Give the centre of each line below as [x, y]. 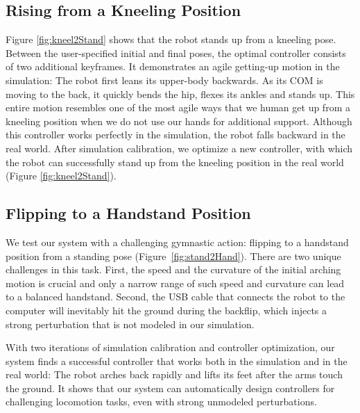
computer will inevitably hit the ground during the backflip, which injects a [166, 310]
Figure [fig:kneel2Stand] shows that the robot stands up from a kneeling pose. [171, 39]
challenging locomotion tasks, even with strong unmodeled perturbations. [161, 402]
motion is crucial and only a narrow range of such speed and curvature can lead [175, 283]
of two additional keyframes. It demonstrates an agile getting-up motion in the [173, 66]
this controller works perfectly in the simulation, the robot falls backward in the [175, 135]
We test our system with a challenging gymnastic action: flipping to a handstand [177, 242]
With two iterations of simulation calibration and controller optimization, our [170, 347]
